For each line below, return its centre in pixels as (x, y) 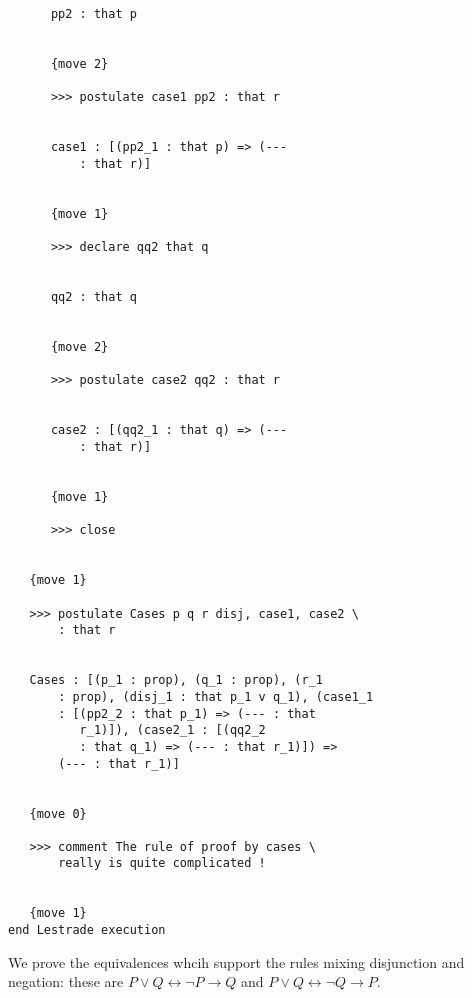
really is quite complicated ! (162, 863)
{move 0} (58, 813)
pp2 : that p (93, 14)
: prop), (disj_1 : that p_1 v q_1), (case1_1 (216, 696)
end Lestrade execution (87, 930)
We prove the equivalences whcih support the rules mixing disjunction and (236, 961)
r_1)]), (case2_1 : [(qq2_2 (172, 730)
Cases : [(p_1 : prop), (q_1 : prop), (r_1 (176, 680)
